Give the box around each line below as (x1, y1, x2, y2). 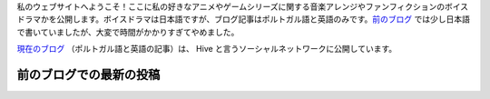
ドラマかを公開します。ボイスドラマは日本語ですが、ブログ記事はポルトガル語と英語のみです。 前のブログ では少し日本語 (16, 14, 471, 25)
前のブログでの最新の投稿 (16, 66, 161, 82)
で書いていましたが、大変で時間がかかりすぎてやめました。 (16, 26, 240, 37)
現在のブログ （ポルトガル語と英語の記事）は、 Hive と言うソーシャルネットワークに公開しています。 (16, 44, 397, 54)
